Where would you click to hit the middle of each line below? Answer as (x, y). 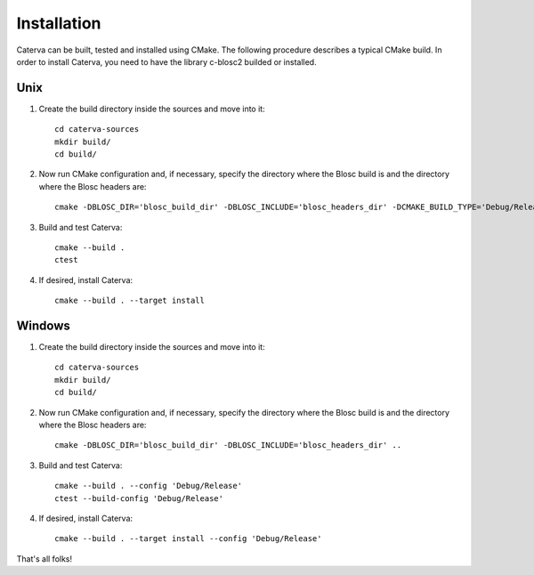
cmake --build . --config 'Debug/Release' (149, 486)
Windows (43, 325)
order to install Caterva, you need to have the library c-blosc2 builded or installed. (166, 61)
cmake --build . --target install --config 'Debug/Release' (188, 539)
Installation (59, 23)
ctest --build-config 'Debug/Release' (139, 498)
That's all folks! (44, 559)
